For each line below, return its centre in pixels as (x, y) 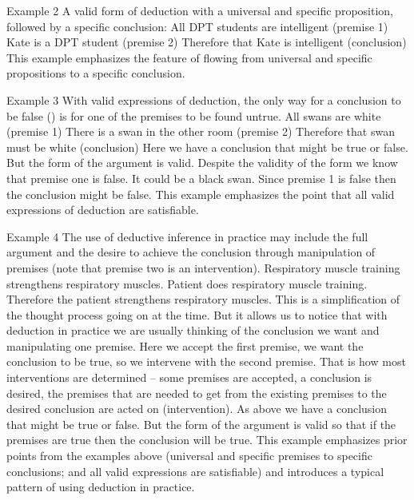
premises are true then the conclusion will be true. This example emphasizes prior (207, 440)
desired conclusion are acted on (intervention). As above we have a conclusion (197, 409)
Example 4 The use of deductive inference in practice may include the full (187, 236)
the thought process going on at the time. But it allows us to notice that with (197, 314)
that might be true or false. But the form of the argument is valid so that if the (201, 424)
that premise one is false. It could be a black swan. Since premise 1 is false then (201, 178)
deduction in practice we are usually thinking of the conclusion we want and (193, 330)
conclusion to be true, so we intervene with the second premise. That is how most (206, 361)
